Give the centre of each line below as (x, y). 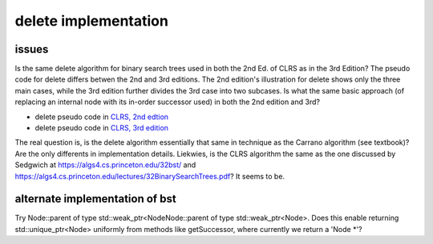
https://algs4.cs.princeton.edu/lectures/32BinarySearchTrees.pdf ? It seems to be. (150, 176)
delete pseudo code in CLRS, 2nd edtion (101, 117)
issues (32, 49)
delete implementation (91, 21)
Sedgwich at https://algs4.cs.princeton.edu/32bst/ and (105, 165)
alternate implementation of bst (95, 199)
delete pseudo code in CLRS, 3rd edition (101, 128)
